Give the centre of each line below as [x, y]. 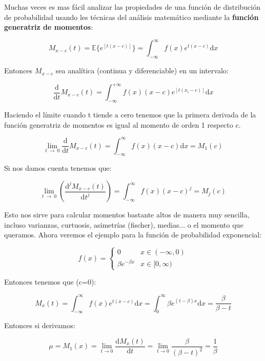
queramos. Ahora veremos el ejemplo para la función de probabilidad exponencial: [133, 235]
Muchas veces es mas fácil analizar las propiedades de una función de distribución [132, 7]
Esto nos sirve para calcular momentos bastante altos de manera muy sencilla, [127, 215]
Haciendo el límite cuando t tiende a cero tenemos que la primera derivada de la [130, 114]
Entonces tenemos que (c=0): [50, 282]
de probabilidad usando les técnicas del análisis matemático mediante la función [131, 17]
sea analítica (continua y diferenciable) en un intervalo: [142, 71]
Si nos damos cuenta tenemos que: [58, 168]
